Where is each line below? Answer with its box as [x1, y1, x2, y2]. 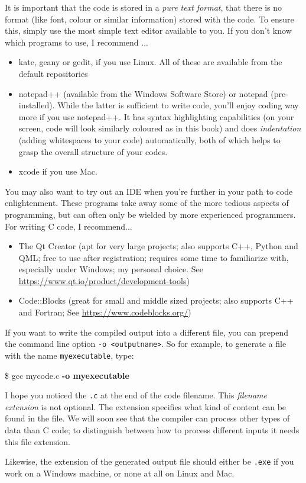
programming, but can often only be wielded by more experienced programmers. [5, 208, 296, 220]
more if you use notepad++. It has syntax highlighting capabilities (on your [18, 110, 294, 123]
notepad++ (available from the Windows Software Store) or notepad [18, 87, 268, 99]
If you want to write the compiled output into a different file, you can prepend [5, 326, 289, 338]
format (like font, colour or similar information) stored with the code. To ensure [5, 12, 294, 25]
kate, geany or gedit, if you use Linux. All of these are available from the [18, 56, 282, 68]
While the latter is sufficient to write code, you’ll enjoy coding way [57, 99, 299, 111]
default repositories [18, 67, 88, 79]
